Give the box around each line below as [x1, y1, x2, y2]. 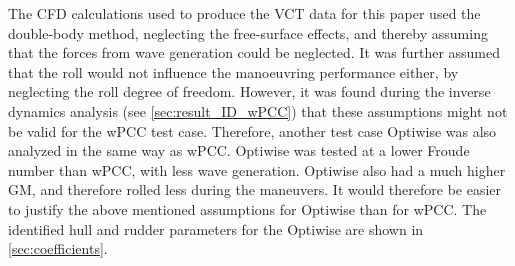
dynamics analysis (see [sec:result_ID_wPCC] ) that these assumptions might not [8, 100, 508, 121]
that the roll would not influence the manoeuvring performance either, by [8, 61, 459, 82]
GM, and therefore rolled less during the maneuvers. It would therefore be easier [8, 179, 502, 200]
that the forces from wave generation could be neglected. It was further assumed [8, 42, 501, 63]
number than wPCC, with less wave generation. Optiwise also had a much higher [8, 159, 506, 180]
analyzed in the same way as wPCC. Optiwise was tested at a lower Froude [8, 140, 470, 161]
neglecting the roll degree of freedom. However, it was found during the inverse [8, 81, 491, 102]
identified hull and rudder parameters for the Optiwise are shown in [8, 218, 424, 239]
